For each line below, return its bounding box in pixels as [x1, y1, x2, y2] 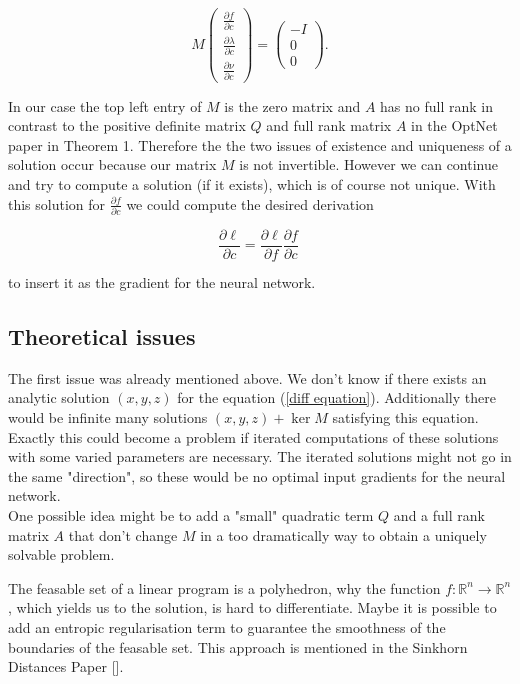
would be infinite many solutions [8, 406, 208, 427]
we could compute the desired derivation [126, 193, 374, 214]
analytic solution [8, 387, 110, 408]
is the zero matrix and [224, 95, 361, 116]
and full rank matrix [266, 115, 392, 136]
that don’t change [68, 524, 178, 545]
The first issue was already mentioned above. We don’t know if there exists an [8, 367, 487, 388]
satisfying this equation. [332, 406, 479, 427]
